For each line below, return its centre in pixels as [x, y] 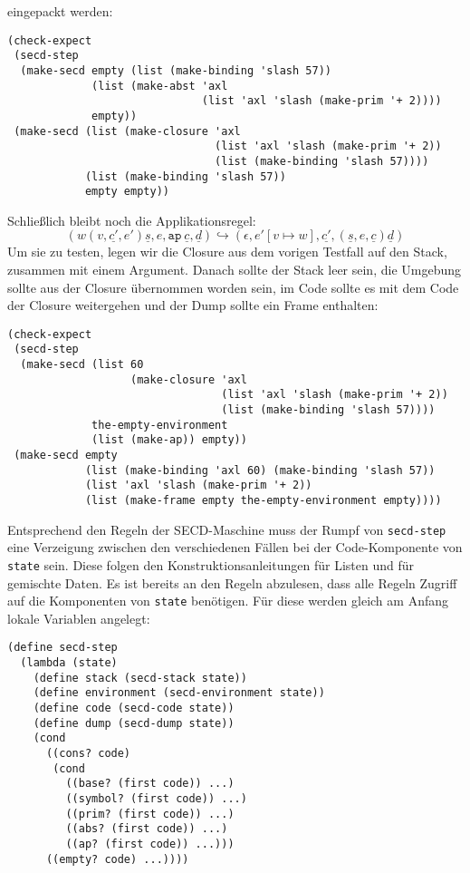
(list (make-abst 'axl [160, 86]
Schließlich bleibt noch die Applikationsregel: [132, 220]
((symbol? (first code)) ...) [156, 798]
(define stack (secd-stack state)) [140, 678]
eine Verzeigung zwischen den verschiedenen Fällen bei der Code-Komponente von [235, 547]
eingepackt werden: [60, 11]
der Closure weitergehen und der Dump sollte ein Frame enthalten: [193, 305]
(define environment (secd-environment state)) [179, 693]
